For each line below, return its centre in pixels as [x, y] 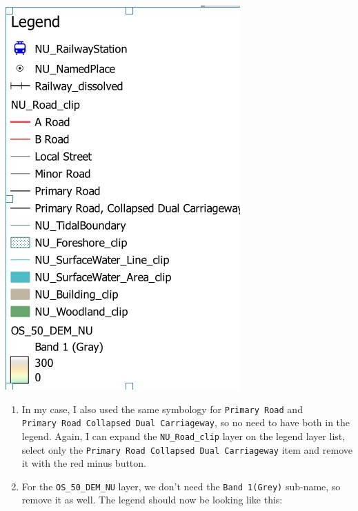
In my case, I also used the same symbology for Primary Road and [162, 409]
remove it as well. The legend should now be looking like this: [152, 500]
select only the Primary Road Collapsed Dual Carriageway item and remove [187, 449]
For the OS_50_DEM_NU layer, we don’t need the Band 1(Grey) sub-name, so [181, 486]
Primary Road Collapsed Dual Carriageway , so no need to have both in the [186, 422]
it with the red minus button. [84, 463]
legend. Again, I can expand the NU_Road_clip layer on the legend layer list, [183, 435]
